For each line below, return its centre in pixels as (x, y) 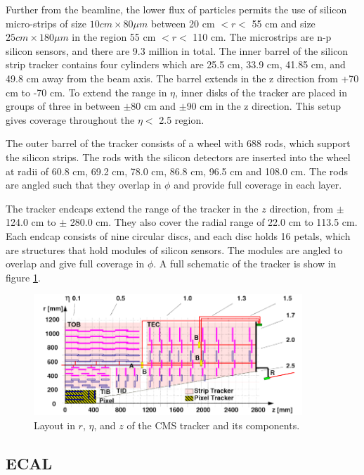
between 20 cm (183, 23)
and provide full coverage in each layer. (258, 185)
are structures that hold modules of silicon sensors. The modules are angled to (174, 249)
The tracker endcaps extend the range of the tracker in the (132, 208)
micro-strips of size (46, 23)
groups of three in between (63, 106)
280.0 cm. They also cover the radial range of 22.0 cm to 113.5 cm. (214, 222)
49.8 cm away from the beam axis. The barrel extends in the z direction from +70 (182, 78)
